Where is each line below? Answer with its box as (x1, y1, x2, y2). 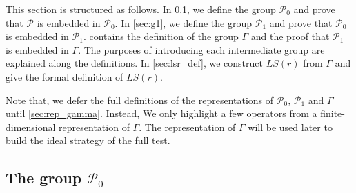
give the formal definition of (6, 69, 123, 83)
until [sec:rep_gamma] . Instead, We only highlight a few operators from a (6, 106, 317, 121)
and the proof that (250, 29, 330, 43)
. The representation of (139, 119, 236, 134)
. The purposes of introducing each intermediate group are (78, 42, 325, 57)
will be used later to (248, 119, 333, 134)
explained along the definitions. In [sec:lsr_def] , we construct (6, 56, 263, 70)
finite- (320, 106, 345, 121)
